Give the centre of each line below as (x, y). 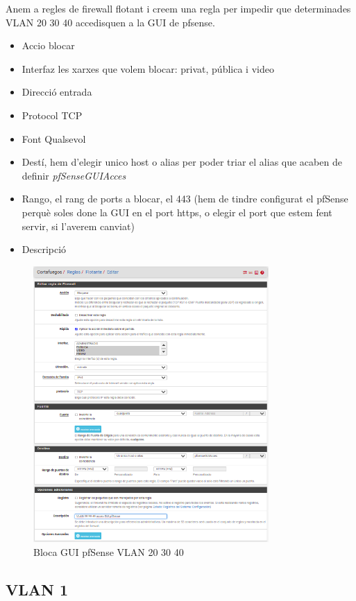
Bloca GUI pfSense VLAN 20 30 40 (109, 552)
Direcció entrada (57, 92)
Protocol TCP (52, 115)
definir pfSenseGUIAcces (74, 175)
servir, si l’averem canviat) (78, 226)
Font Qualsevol (54, 138)
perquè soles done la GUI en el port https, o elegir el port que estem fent (177, 212)
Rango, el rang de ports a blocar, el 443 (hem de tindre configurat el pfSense (185, 199)
